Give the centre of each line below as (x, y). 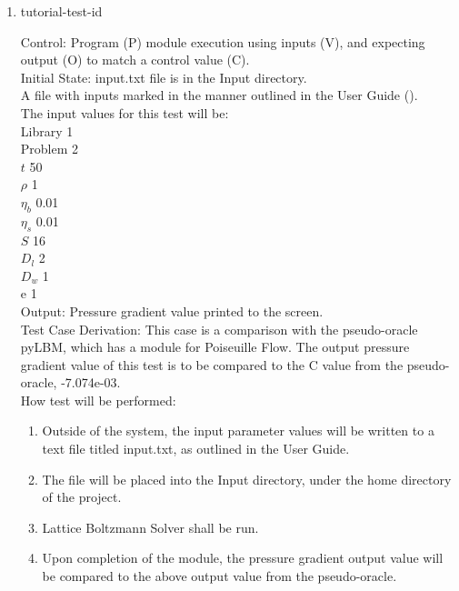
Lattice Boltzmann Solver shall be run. (150, 527)
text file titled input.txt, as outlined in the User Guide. (196, 449)
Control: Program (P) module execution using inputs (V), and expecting (223, 41)
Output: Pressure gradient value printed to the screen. (172, 311)
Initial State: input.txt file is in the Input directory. (164, 77)
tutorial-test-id (61, 11)
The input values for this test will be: (125, 112)
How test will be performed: (98, 400)
